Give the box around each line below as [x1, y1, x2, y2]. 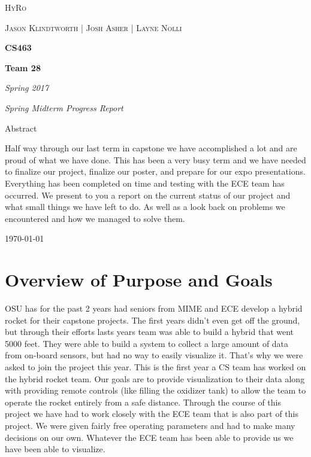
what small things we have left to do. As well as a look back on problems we [5, 200, 285, 213]
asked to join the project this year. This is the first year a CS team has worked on [5, 361, 306, 373]
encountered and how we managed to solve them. [5, 212, 185, 224]
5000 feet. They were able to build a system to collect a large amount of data [5, 337, 289, 349]
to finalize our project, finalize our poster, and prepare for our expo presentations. [5, 165, 306, 178]
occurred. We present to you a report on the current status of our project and [5, 188, 291, 201]
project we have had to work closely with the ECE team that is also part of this [5, 407, 298, 420]
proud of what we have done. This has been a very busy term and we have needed [5, 153, 306, 166]
